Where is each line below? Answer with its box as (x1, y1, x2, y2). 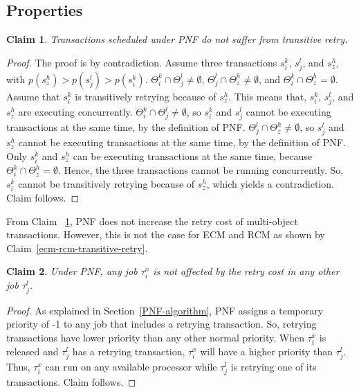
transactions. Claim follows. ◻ (6, 375, 136, 389)
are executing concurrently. (18, 105, 133, 119)
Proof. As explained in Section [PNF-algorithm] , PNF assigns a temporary (6, 303, 324, 317)
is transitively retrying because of (75, 89, 217, 103)
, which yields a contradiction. (206, 176, 334, 190)
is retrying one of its (230, 359, 317, 374)
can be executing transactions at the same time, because (73, 149, 312, 163)
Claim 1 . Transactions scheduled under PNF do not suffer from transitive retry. (6, 32, 348, 46)
